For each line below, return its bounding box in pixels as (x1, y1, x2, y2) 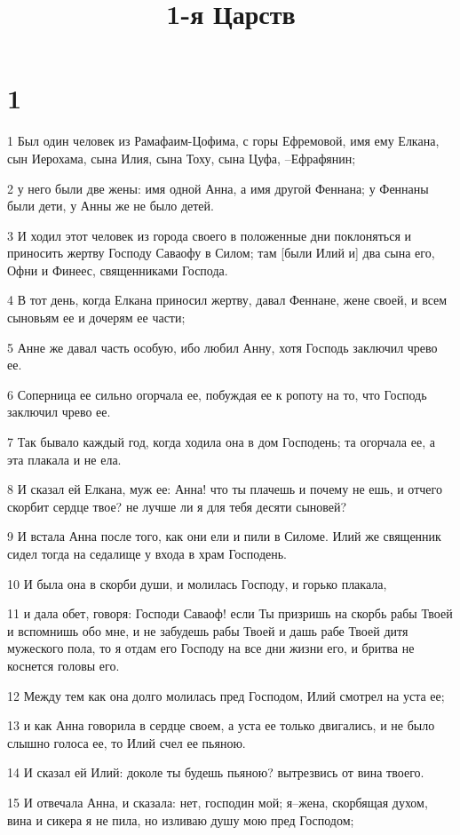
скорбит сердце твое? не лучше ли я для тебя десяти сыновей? (7, 497, 347, 515)
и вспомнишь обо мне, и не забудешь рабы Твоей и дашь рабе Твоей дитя (7, 621, 408, 640)
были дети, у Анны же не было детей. (7, 196, 214, 215)
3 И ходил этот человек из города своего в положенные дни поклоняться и (7, 226, 412, 244)
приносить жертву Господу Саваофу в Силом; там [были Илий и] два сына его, (7, 243, 435, 262)
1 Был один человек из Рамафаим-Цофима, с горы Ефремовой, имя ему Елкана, (7, 131, 440, 150)
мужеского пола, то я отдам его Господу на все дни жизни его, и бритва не (7, 639, 415, 657)
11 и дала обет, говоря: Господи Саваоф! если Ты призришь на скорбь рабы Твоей (7, 604, 453, 623)
